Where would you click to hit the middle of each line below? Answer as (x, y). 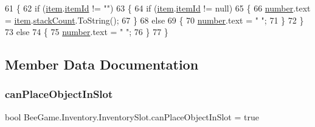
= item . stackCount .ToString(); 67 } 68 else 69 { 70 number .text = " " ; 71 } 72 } (154, 20)
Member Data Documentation (102, 64)
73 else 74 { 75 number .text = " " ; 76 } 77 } (87, 32)
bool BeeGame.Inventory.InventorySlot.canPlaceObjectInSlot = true (132, 116)
